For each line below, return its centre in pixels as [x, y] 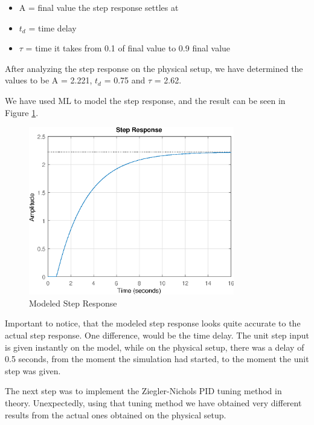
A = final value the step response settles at [99, 7]
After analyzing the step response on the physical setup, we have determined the [154, 68]
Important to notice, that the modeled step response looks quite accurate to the [153, 323]
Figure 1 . [22, 112]
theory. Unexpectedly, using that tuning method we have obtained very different [153, 402]
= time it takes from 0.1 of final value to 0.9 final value [128, 48]
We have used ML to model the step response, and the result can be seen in [145, 100]
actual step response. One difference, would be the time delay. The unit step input [157, 335]
